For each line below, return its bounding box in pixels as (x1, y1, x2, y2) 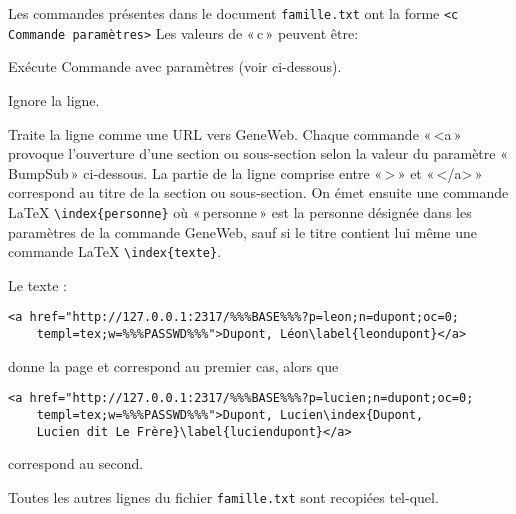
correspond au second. (8, 453, 144, 474)
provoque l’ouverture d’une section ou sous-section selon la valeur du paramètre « (8, 143, 508, 164)
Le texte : (8, 274, 67, 295)
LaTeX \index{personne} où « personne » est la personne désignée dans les (8, 201, 472, 222)
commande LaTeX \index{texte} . (8, 241, 222, 262)
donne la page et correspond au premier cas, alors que (8, 355, 339, 376)
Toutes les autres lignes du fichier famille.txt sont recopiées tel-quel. (8, 486, 439, 507)
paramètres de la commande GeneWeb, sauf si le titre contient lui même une (8, 221, 477, 242)
